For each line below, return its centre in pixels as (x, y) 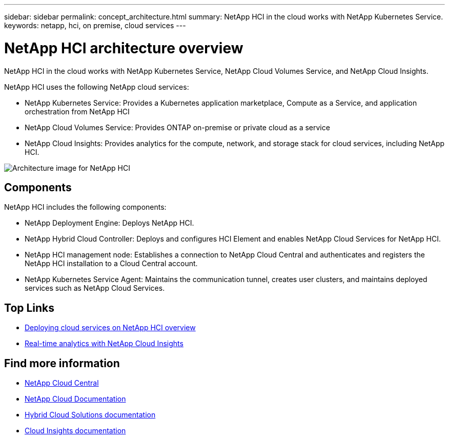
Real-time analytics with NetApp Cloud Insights (104, 344)
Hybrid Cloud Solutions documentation (90, 415)
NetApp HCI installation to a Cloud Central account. (111, 264)
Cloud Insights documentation (75, 431)
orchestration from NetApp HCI (77, 111)
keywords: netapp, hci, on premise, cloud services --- (95, 25)
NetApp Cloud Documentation (75, 399)
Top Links (29, 308)
